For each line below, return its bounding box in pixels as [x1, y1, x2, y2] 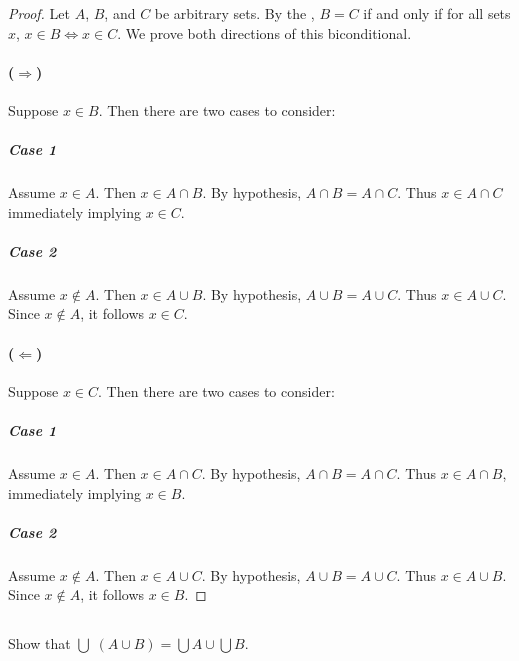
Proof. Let [8, 3, 70, 23]
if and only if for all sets [363, 3, 511, 23]
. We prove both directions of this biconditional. [117, 22, 412, 43]
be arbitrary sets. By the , [154, 3, 315, 23]
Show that [8, 633, 71, 654]
